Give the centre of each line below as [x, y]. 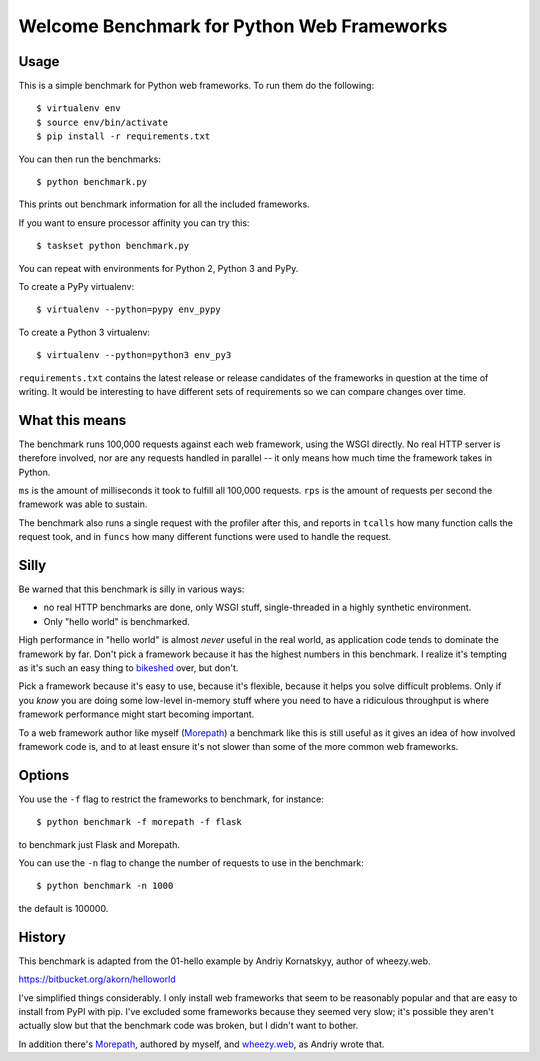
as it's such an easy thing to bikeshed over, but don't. [128, 668]
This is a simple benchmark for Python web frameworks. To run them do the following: [196, 86]
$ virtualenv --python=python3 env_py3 [134, 355]
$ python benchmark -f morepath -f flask [139, 822]
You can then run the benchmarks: [90, 159]
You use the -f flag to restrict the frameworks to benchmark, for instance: [171, 799]
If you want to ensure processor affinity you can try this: [134, 222]
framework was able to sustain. [83, 504]
